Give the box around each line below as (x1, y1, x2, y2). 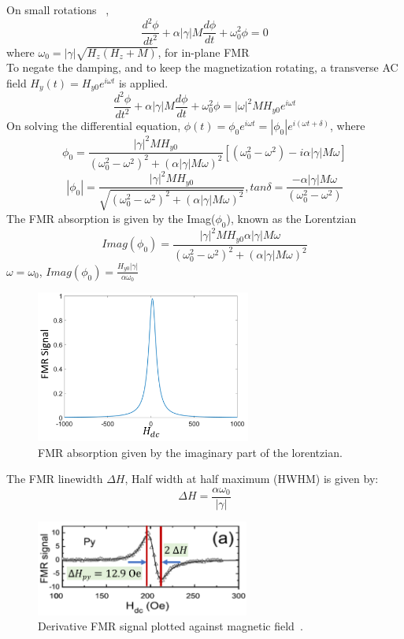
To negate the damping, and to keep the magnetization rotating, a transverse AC (6, 59, 398, 76)
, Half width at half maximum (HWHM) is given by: (124, 470, 379, 487)
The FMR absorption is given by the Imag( (6, 210, 216, 226)
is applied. (118, 74, 169, 91)
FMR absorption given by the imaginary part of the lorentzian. (38, 444, 343, 460)
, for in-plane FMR (158, 43, 250, 60)
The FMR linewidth (6, 470, 103, 487)
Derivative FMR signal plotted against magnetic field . (38, 618, 303, 634)
